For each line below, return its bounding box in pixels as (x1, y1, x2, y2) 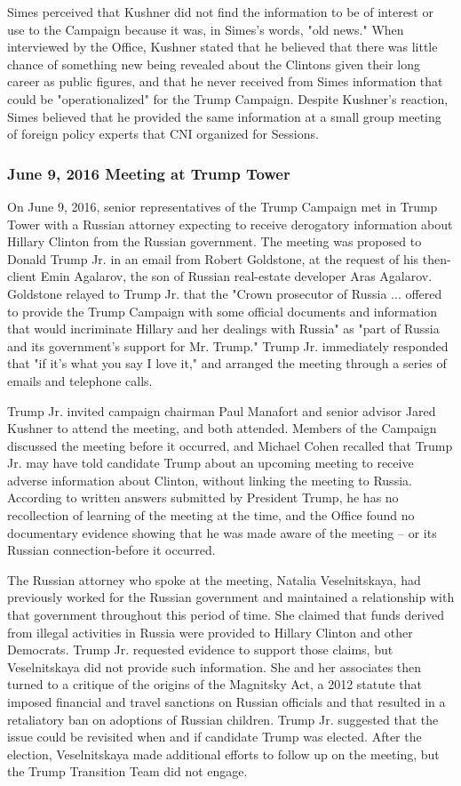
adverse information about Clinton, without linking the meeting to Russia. (7, 470, 412, 489)
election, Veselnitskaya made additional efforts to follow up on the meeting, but (7, 744, 440, 763)
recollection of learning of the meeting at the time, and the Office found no (7, 506, 415, 525)
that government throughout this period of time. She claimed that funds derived (7, 606, 444, 624)
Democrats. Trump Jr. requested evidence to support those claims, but (7, 640, 393, 659)
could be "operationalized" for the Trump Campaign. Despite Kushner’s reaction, (7, 89, 449, 108)
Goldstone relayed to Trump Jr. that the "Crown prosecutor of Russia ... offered (7, 284, 442, 302)
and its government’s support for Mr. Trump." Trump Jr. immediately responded (7, 336, 449, 355)
